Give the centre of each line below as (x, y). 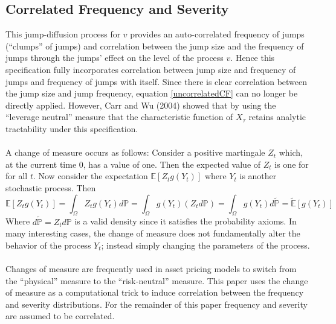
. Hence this (253, 58)
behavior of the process (48, 245)
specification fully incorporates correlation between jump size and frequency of (151, 69)
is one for (292, 164)
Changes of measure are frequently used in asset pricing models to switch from (151, 268)
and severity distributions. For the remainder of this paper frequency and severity (157, 304)
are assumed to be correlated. (60, 316)
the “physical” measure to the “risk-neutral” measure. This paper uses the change (157, 280)
